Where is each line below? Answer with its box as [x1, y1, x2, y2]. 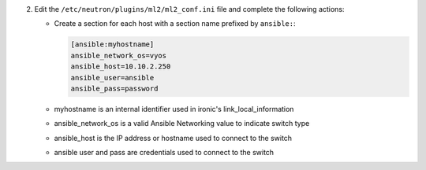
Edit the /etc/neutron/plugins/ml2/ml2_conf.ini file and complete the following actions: [34, 5, 345, 13]
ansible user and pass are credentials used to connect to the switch [54, 148, 275, 157]
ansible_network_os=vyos [70, 51, 167, 60]
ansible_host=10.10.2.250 [70, 62, 171, 71]
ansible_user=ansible [70, 73, 155, 82]
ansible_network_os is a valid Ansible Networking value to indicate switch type [54, 119, 310, 128]
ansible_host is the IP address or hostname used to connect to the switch [54, 133, 292, 142]
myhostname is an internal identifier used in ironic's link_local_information [54, 104, 294, 113]
